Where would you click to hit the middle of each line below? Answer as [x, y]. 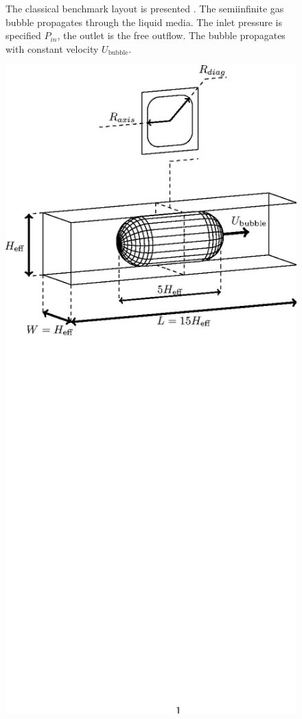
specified [23, 35]
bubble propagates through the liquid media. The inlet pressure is [144, 22]
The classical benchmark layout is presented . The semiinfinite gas [145, 8]
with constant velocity [52, 48]
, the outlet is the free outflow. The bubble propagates [171, 35]
